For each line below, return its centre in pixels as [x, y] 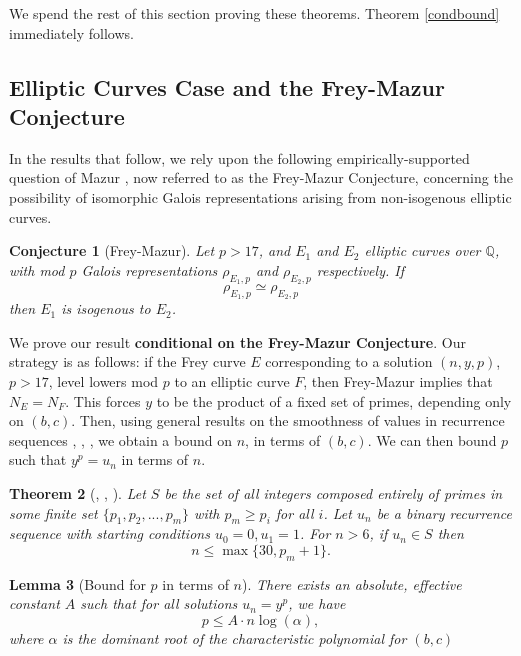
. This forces [103, 400]
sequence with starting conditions [109, 533]
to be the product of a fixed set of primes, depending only [334, 400]
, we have [317, 603]
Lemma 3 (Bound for [77, 583]
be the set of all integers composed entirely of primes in [333, 492]
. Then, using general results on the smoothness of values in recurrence [288, 420]
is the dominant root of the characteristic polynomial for [234, 637]
